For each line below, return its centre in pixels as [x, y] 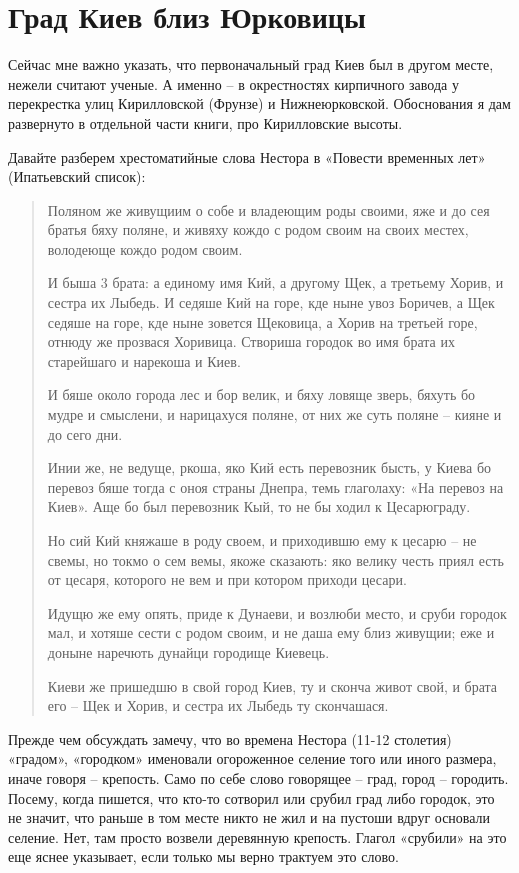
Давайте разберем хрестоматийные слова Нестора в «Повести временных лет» [247, 156]
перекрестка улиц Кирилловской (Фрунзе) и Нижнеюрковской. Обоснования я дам [259, 103]
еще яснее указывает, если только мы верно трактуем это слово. [203, 856]
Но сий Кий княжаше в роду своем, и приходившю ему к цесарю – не [262, 540]
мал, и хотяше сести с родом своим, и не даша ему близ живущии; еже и [271, 632]
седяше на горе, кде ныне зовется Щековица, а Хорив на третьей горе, [262, 321]
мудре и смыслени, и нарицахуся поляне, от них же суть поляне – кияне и [274, 414]
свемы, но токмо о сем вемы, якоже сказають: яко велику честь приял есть [275, 559]
